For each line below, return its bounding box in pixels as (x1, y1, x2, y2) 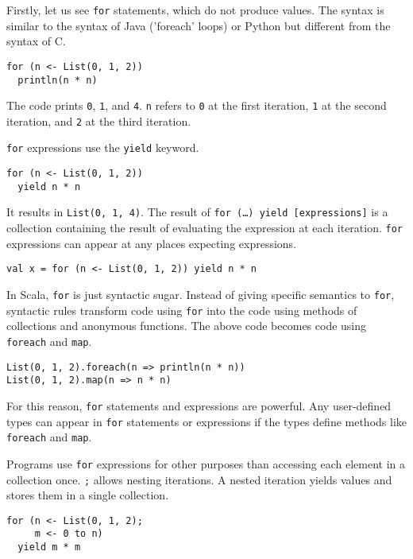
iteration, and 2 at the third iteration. (6, 112, 191, 129)
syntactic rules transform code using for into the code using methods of (6, 301, 357, 318)
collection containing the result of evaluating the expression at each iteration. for (6, 219, 403, 236)
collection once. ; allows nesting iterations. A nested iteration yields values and (6, 471, 392, 487)
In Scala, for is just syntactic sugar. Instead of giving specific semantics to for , (6, 286, 395, 302)
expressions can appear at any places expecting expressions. (6, 235, 297, 251)
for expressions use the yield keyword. (6, 139, 199, 156)
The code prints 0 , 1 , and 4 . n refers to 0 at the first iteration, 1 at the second (6, 97, 387, 114)
